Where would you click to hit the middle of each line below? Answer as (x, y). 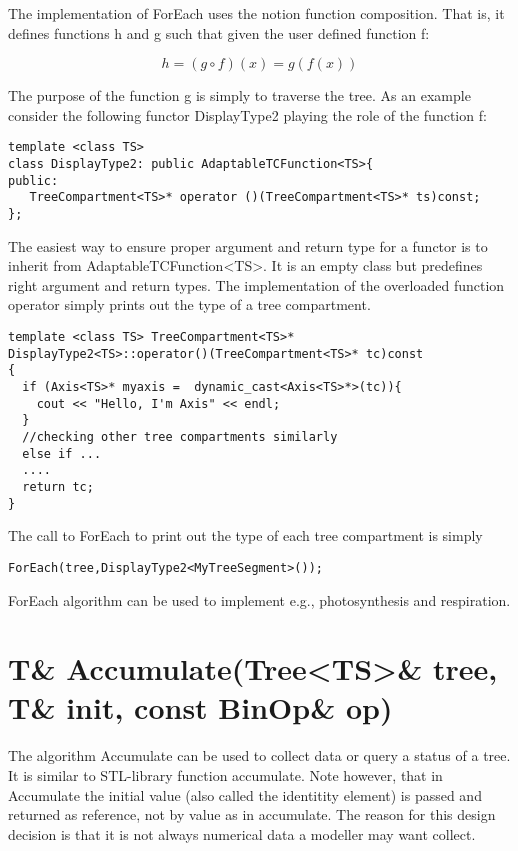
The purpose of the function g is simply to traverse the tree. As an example (239, 95)
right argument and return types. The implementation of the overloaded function (256, 284)
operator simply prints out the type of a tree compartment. (189, 304)
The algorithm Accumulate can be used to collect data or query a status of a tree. (259, 755)
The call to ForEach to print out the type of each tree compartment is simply (245, 535)
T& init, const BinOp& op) (200, 707)
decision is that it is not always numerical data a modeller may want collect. (242, 833)
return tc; (58, 486)
